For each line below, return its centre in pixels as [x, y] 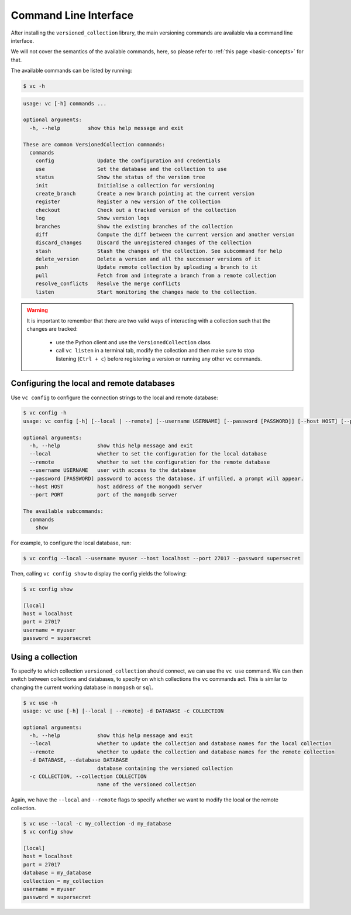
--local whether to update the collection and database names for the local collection [180, 744]
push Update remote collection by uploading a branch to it [147, 267]
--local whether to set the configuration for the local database [148, 454]
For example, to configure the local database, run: [71, 543]
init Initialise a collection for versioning [125, 185]
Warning [37, 310]
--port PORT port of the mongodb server [104, 495]
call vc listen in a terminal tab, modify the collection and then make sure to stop [155, 351]
